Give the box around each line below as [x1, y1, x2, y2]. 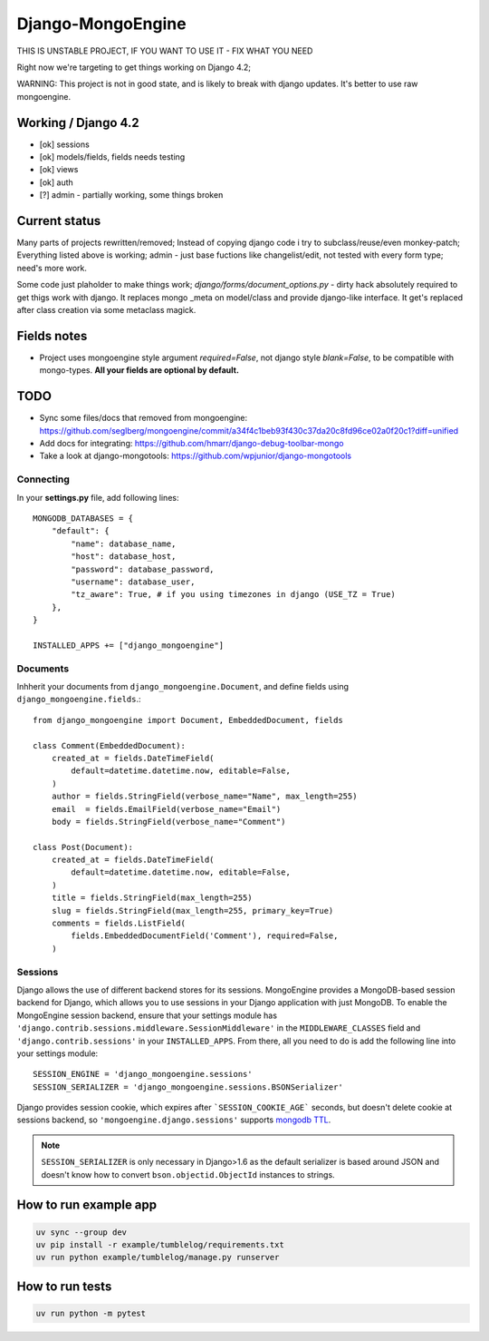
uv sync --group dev [35, 1227, 127, 1238]
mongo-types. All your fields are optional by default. [39, 365, 240, 376]
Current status [16, 213, 101, 229]
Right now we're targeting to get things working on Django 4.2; [16, 62, 252, 73]
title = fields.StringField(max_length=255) [51, 893, 253, 903]
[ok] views [39, 164, 79, 175]
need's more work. [16, 262, 88, 273]
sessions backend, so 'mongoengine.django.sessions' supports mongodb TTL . [16, 1114, 331, 1125]
